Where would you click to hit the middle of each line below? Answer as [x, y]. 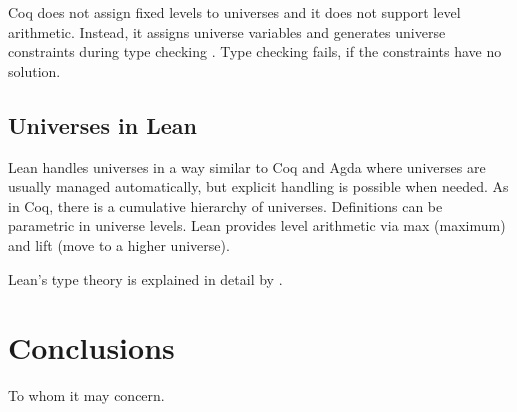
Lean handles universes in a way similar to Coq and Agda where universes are [247, 166]
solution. [34, 70]
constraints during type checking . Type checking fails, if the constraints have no [255, 51]
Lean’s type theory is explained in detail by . [145, 278]
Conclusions [91, 347]
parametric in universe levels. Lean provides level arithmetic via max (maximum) [257, 225]
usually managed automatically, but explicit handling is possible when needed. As [258, 186]
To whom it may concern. [86, 395]
